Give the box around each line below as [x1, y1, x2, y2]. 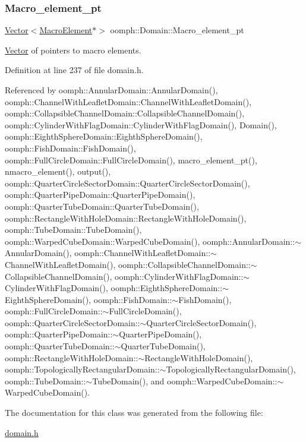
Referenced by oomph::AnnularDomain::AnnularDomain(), [5, 84, 218, 96]
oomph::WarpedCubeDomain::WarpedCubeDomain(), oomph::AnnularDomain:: [5, 235, 295, 247]
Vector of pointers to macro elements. [5, 43, 141, 56]
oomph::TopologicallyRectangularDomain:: [5, 363, 160, 375]
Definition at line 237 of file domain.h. [5, 64, 144, 76]
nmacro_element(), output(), [5, 165, 111, 178]
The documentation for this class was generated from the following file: [5, 406, 263, 419]
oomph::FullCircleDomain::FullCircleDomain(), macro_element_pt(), [5, 153, 257, 166]
